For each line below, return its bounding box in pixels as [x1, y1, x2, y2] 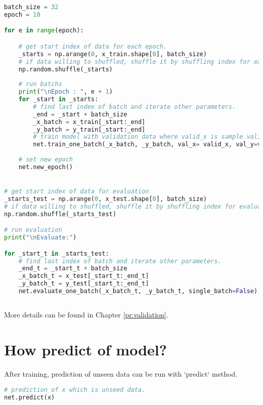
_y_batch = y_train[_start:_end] [33, 126, 146, 133]
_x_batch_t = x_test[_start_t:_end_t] [18, 272, 149, 280]
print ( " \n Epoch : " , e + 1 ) [18, 88, 113, 96]
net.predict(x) [4, 393, 55, 401]
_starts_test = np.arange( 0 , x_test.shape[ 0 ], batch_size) [4, 195, 207, 202]
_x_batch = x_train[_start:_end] [33, 118, 146, 126]
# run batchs [18, 80, 62, 88]
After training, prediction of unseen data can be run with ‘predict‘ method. [4, 369, 238, 379]
